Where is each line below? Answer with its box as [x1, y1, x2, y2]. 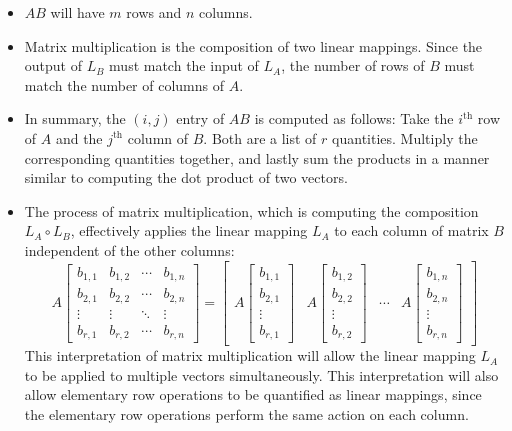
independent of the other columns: [24, 239, 235, 260]
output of [24, 55, 82, 76]
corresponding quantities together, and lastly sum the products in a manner [24, 147, 490, 168]
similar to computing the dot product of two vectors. [24, 167, 348, 188]
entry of [176, 108, 225, 129]
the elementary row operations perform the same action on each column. [24, 403, 469, 424]
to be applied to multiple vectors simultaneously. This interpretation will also [24, 364, 499, 385]
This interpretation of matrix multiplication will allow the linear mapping [24, 345, 476, 366]
